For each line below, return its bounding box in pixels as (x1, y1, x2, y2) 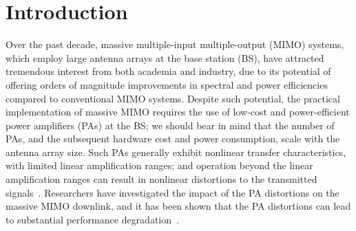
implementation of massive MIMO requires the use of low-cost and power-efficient (6, 104, 350, 119)
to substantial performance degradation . (6, 212, 179, 226)
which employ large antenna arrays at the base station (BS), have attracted (6, 50, 324, 65)
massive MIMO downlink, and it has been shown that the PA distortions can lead (6, 199, 351, 213)
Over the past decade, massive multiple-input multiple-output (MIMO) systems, (6, 37, 344, 52)
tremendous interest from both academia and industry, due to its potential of (6, 64, 331, 78)
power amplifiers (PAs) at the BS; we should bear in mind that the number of (6, 118, 335, 132)
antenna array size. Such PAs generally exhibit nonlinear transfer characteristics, (6, 144, 346, 159)
